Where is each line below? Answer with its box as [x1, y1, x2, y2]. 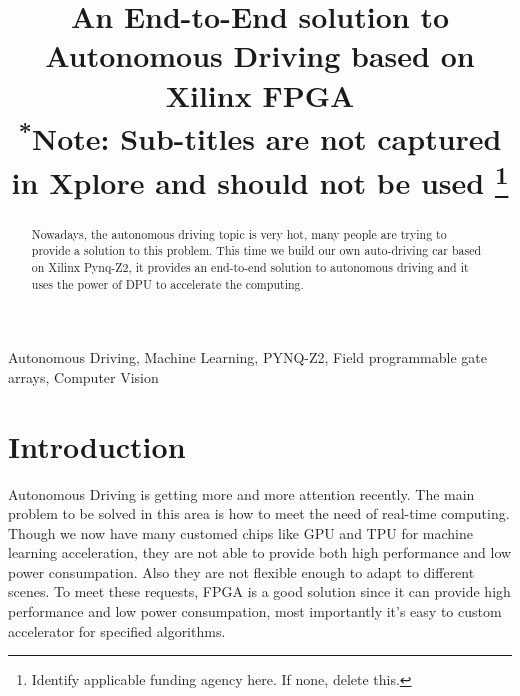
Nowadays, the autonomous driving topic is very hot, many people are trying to [31, 225, 447, 242]
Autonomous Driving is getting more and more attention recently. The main [8, 483, 475, 504]
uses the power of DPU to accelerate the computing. [31, 275, 304, 292]
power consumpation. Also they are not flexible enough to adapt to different [8, 561, 475, 582]
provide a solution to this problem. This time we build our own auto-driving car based [31, 242, 482, 259]
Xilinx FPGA [165, 74, 355, 115]
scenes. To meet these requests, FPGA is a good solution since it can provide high [8, 581, 511, 602]
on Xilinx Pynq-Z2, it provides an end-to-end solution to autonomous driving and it [31, 258, 469, 275]
